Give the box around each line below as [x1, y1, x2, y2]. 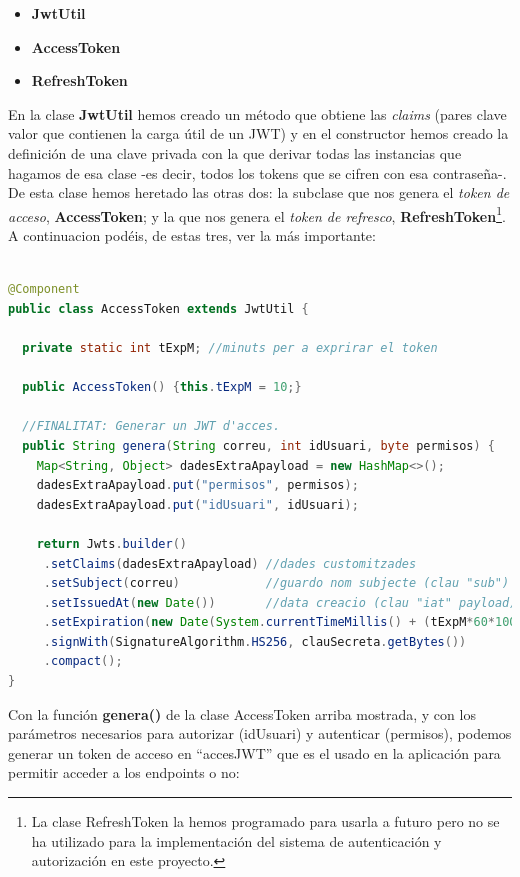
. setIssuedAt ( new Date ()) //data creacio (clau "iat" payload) [43, 595, 517, 610]
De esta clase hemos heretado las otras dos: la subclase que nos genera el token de [8, 182, 510, 203]
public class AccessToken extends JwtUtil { [8, 301, 309, 316]
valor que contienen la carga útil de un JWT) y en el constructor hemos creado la [8, 123, 509, 144]
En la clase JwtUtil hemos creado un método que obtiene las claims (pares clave [8, 103, 507, 124]
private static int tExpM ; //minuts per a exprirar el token [22, 340, 438, 355]
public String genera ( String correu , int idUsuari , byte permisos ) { [22, 438, 495, 453]
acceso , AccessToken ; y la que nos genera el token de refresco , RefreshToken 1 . [8, 202, 506, 226]
